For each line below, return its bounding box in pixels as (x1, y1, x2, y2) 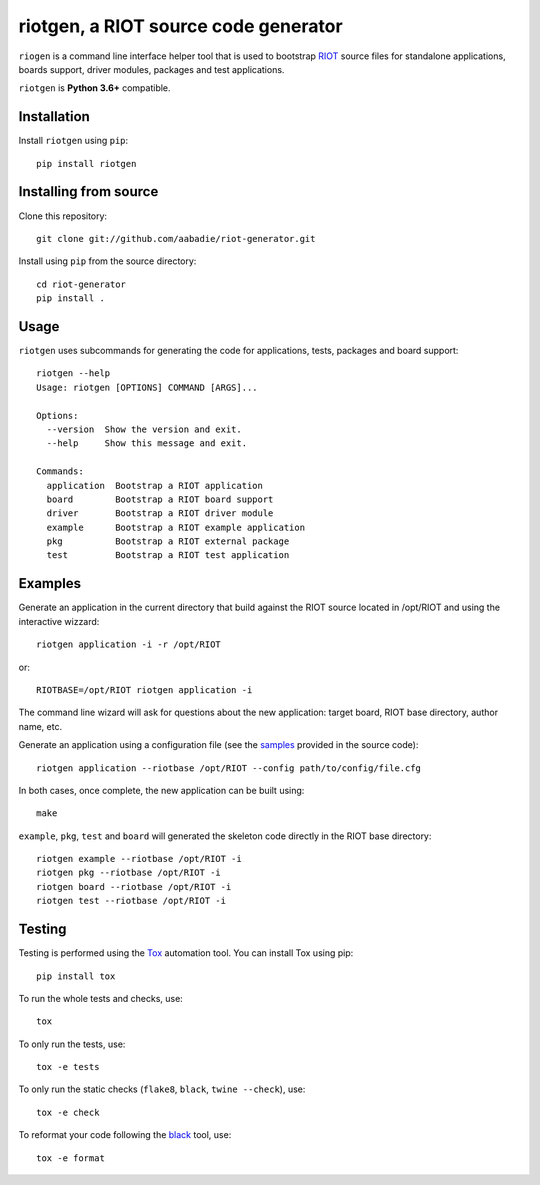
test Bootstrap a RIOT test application (46, 550, 290, 561)
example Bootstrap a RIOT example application (46, 521, 305, 533)
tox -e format (36, 1152, 105, 1164)
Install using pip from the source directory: (18, 255, 197, 267)
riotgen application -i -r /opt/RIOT (36, 639, 222, 650)
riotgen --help (36, 368, 111, 379)
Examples (18, 575, 82, 592)
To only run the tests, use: (18, 1038, 126, 1050)
